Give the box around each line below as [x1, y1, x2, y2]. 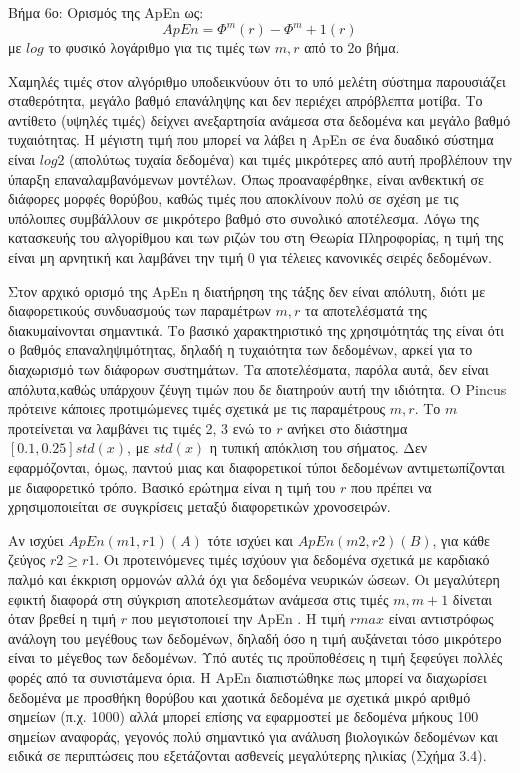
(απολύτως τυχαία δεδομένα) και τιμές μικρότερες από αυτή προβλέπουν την [69, 149, 512, 170]
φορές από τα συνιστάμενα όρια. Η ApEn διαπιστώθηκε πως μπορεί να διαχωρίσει [8, 666, 487, 687]
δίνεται [452, 588, 493, 609]
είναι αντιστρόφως [388, 608, 494, 629]
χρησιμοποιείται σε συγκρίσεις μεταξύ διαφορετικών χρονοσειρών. [8, 496, 391, 517]
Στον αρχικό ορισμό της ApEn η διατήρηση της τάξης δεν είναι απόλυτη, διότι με [8, 280, 486, 301]
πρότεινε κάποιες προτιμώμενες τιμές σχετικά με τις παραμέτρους [8, 398, 386, 419]
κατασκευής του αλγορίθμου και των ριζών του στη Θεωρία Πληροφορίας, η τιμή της [8, 227, 504, 248]
